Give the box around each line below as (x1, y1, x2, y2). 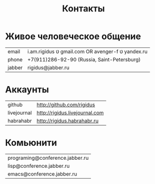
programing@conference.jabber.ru (7, 154, 89, 161)
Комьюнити (5, 137, 57, 148)
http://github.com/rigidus (36, 101, 95, 108)
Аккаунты (5, 84, 49, 95)
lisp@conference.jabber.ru (7, 162, 70, 169)
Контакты (62, 3, 105, 14)
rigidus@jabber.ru (27, 64, 70, 71)
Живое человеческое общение (5, 31, 141, 42)
